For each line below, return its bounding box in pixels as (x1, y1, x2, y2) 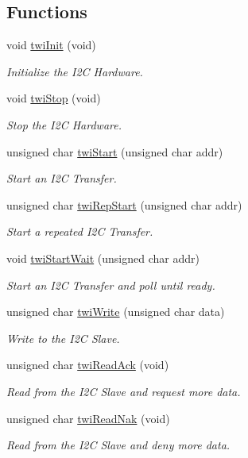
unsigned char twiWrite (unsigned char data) (6, 303, 225, 320)
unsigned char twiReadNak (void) (6, 410, 170, 426)
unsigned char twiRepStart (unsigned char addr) (6, 196, 242, 213)
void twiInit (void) (6, 37, 96, 53)
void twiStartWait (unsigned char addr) (6, 249, 200, 266)
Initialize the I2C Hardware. (6, 63, 143, 79)
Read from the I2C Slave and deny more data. (6, 437, 231, 453)
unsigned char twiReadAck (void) (6, 356, 169, 373)
